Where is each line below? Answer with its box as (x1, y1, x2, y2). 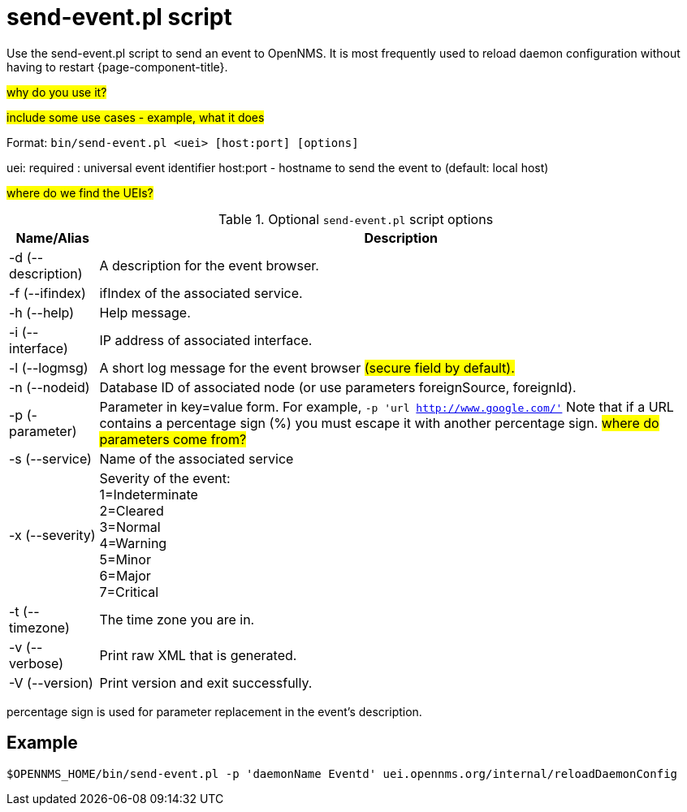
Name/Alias (15, 229, 89, 246)
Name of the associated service (99, 450, 294, 467)
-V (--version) (9, 674, 93, 691)
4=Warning (99, 534, 167, 551)
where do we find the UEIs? (6, 185, 153, 200)
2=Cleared (99, 502, 164, 519)
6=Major (99, 567, 151, 584)
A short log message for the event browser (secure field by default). (99, 359, 515, 376)
